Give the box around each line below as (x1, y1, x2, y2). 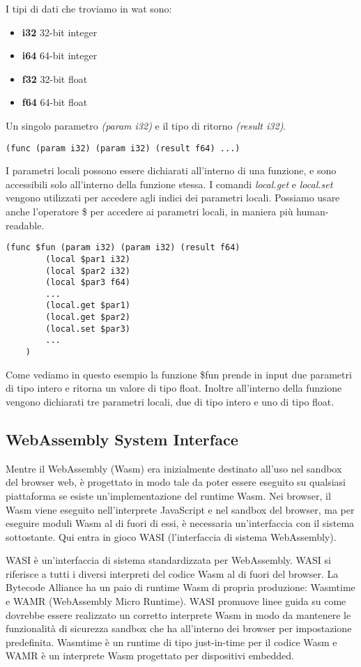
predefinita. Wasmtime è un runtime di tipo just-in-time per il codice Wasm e (6, 634, 337, 649)
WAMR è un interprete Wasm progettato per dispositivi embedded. (6, 648, 294, 663)
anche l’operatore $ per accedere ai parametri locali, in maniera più (6, 204, 293, 218)
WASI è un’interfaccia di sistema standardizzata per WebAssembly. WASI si (6, 553, 331, 567)
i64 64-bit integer (22, 48, 98, 63)
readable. (6, 217, 45, 232)
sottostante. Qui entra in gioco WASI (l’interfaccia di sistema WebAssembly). (6, 529, 337, 544)
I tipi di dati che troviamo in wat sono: (6, 1, 172, 15)
